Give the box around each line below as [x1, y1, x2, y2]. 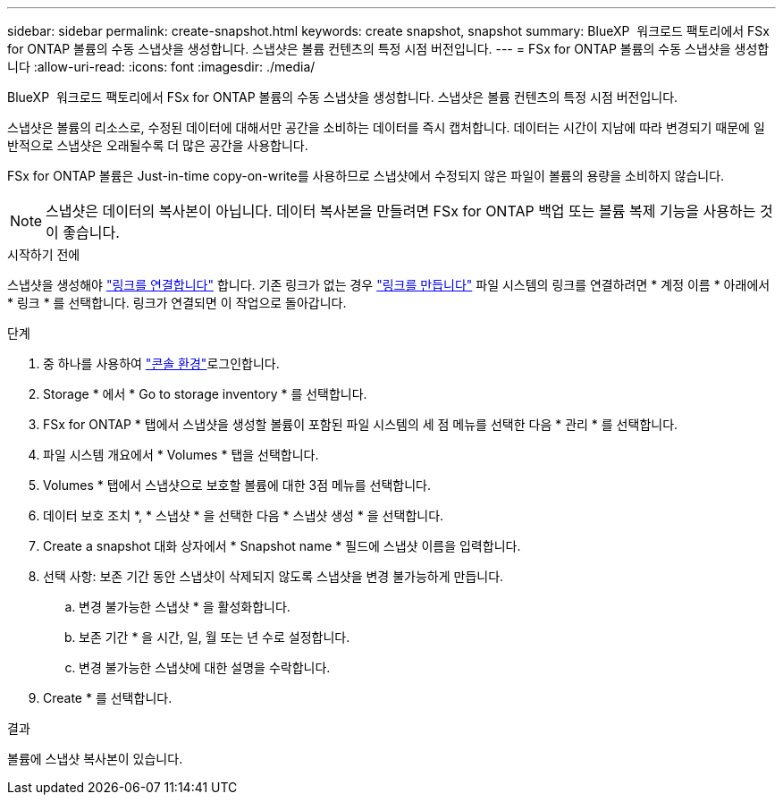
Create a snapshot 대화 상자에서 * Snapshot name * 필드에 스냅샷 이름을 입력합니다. [43, 538, 521, 553]
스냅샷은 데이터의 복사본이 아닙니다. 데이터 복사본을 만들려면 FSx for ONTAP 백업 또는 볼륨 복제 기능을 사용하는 [46, 202, 756, 220]
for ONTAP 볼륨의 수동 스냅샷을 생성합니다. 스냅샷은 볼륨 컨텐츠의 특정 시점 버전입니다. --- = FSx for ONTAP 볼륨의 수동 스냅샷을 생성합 [7, 41, 770, 56]
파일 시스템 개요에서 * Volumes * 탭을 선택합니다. [43, 447, 319, 462]
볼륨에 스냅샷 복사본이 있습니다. [7, 751, 183, 766]
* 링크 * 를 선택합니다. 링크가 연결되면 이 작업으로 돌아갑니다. [7, 295, 347, 310]
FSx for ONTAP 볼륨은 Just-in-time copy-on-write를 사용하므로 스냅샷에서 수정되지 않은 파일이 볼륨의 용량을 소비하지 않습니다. [7, 168, 725, 183]
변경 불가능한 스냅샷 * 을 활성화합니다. [79, 599, 290, 614]
